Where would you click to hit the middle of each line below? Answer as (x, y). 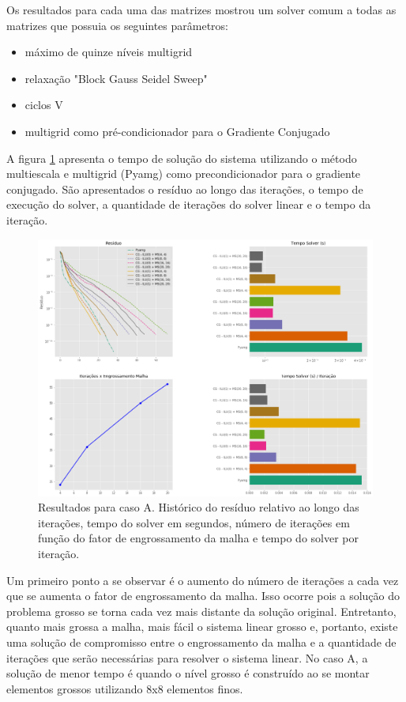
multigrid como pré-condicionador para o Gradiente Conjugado (177, 131)
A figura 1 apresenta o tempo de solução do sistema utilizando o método (182, 158)
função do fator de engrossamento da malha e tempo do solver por (198, 538)
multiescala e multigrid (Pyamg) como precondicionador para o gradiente (184, 174)
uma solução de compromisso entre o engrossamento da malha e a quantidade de (201, 642)
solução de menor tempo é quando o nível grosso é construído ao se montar (188, 673)
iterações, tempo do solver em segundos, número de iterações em (194, 522)
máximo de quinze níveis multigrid (109, 52)
